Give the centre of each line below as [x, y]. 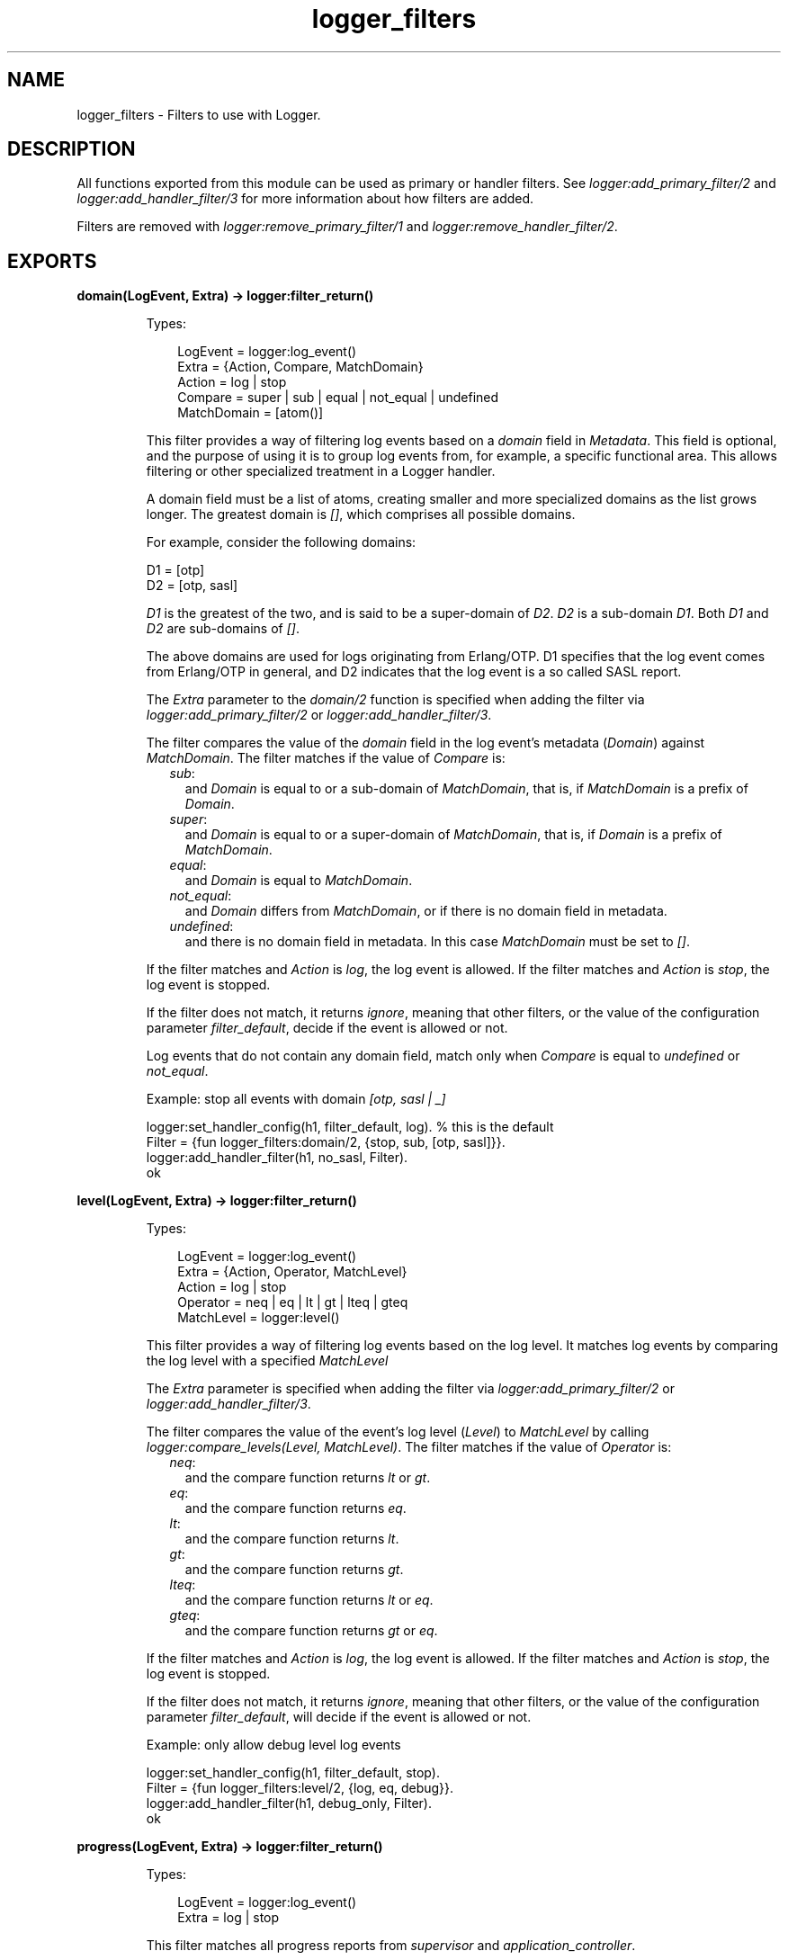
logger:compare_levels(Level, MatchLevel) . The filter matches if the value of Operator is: [409, 1447]
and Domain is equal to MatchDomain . [299, 881]
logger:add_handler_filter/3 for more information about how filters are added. [305, 199]
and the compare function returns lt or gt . [308, 1478]
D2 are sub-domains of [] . [223, 629]
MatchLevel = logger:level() [259, 1318]
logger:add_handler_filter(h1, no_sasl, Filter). [277, 1158]
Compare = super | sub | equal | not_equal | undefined [338, 398]
